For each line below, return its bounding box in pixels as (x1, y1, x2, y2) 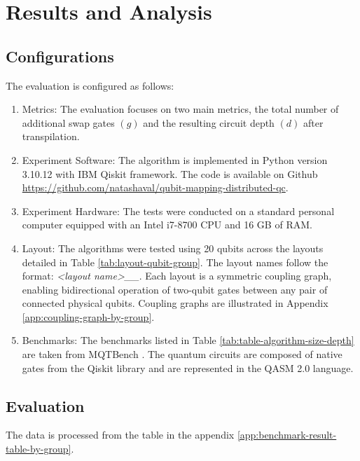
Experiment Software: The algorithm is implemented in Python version (22, 152, 328, 167)
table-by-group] (6, 441, 71, 456)
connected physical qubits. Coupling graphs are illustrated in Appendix (22, 296, 328, 310)
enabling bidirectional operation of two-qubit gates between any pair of (22, 282, 328, 296)
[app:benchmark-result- (237, 427, 337, 442)
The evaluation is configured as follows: (6, 78, 174, 92)
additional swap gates (22, 115, 115, 130)
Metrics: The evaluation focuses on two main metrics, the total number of (22, 102, 339, 116)
